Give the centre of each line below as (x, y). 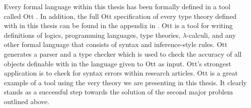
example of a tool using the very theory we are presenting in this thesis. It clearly (125, 82)
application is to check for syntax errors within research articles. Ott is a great (121, 73)
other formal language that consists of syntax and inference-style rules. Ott (116, 44)
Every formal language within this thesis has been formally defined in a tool (117, 6)
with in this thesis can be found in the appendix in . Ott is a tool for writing (118, 25)
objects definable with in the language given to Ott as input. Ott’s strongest (118, 63)
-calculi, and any (211, 35)
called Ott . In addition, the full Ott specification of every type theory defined (120, 16)
